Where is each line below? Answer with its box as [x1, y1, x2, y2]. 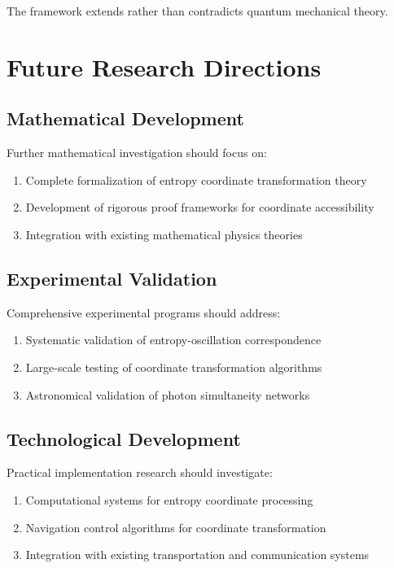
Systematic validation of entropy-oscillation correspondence [25, 331, 322, 348]
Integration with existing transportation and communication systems [25, 546, 370, 563]
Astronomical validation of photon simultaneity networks [25, 386, 310, 403]
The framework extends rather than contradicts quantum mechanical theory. [7, 2, 388, 19]
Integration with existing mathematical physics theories [25, 225, 303, 242]
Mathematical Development [7, 106, 244, 131]
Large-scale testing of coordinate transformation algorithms [25, 358, 322, 375]
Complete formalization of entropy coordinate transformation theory [25, 171, 367, 188]
